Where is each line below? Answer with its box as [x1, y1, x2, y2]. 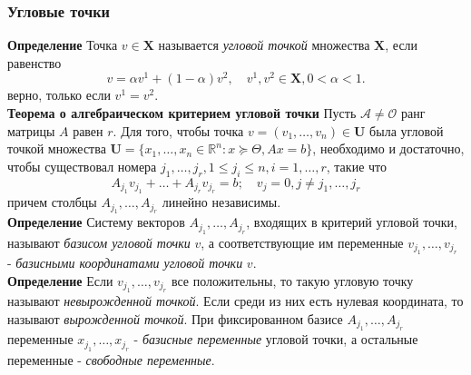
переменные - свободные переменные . [7, 350, 215, 369]
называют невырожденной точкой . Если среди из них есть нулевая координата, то [7, 291, 464, 311]
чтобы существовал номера [7, 156, 157, 175]
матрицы [7, 121, 55, 140]
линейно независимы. [162, 192, 281, 212]
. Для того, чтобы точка [113, 121, 244, 140]
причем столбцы [7, 192, 97, 212]
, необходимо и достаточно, [312, 139, 465, 158]
